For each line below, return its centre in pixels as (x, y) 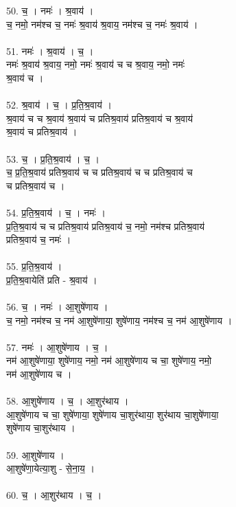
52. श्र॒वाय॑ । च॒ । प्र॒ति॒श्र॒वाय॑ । (59, 105)
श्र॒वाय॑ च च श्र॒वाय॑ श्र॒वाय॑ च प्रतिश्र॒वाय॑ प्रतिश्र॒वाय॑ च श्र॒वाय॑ (100, 118)
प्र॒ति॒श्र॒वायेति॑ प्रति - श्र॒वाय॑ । (52, 279)
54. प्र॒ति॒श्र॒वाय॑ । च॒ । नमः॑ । (56, 212)
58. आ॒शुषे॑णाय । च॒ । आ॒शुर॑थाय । (68, 401)
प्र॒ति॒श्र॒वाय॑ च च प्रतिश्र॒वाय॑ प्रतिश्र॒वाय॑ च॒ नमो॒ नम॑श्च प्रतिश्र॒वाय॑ (106, 226)
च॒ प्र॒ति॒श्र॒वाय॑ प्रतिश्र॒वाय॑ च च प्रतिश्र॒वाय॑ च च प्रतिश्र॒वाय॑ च (99, 172)
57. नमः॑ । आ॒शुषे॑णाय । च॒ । (57, 347)
